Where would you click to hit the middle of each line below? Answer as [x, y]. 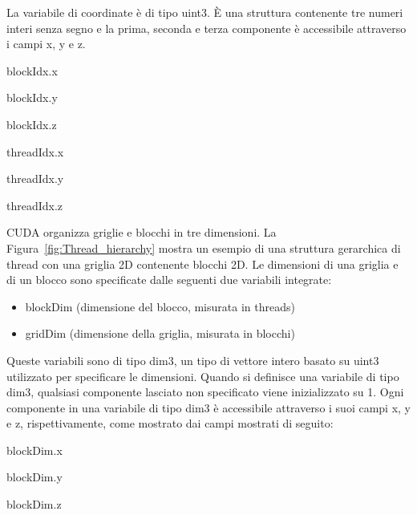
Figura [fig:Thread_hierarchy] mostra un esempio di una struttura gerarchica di [204, 247]
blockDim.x [34, 450]
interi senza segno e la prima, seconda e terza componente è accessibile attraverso [206, 28]
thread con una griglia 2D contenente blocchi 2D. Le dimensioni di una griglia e [202, 264]
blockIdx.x [32, 70]
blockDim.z [34, 504]
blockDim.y [34, 477]
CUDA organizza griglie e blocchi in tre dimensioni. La [142, 232]
